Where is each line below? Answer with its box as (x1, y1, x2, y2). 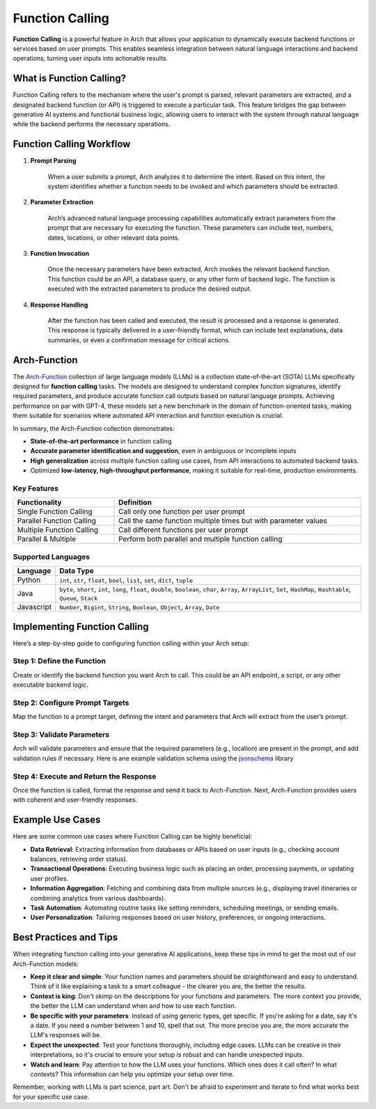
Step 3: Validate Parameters (13, 730, 110, 740)
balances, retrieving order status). (30, 855, 128, 864)
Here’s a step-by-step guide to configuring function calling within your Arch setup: (13, 638, 250, 648)
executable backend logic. (13, 680, 88, 689)
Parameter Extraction (30, 198, 94, 206)
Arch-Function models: (13, 959, 79, 968)
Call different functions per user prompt (118, 525, 249, 535)
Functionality (17, 498, 62, 507)
